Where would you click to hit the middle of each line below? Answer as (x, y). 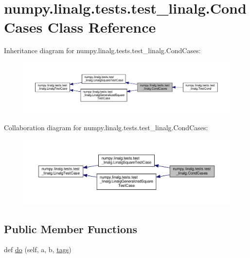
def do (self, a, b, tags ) (38, 249)
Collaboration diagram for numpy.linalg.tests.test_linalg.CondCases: (106, 128)
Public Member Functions (71, 229)
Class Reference (102, 27)
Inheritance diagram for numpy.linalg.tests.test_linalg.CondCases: (102, 50)
